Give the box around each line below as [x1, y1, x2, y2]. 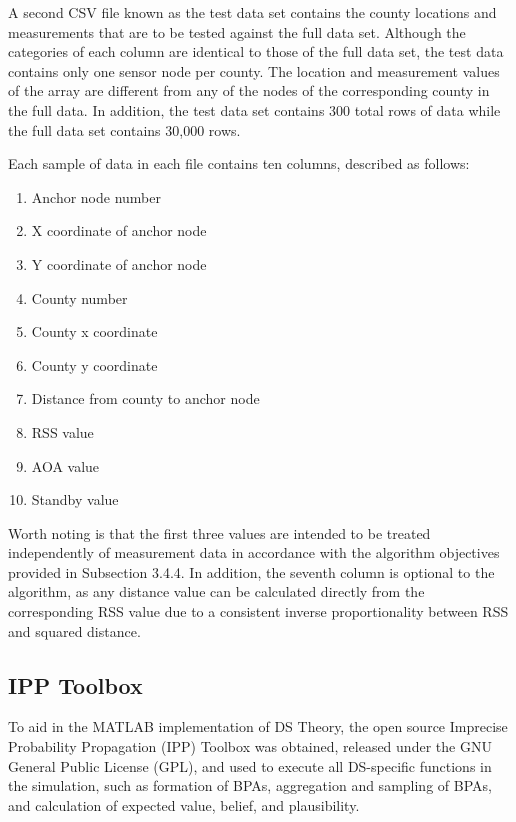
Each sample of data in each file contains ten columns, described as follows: [8, 153, 470, 174]
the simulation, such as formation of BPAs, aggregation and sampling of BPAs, [8, 775, 492, 796]
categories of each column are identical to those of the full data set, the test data [8, 41, 504, 62]
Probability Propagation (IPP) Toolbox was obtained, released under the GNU [8, 736, 492, 757]
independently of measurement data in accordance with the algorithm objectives [8, 542, 500, 563]
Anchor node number [31, 186, 162, 207]
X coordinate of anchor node [31, 220, 207, 241]
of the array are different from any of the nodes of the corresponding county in [8, 80, 490, 101]
